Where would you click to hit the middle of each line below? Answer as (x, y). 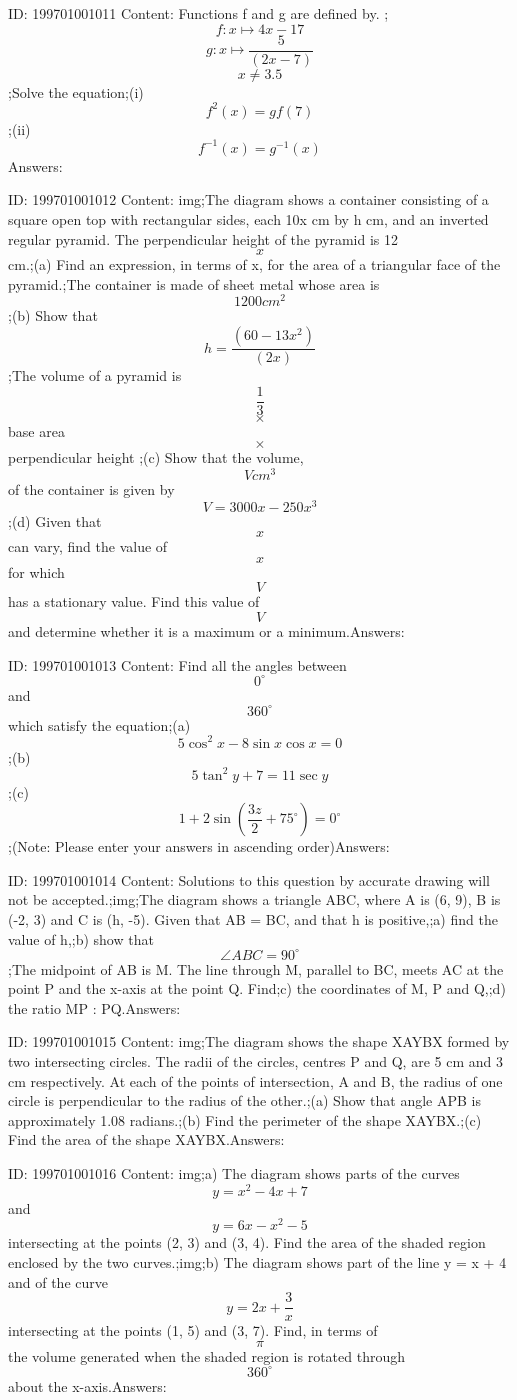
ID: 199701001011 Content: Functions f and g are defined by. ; (198, 13)
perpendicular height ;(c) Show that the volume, (156, 457)
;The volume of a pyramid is (95, 375)
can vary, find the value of (88, 546)
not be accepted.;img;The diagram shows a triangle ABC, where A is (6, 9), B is (254, 899)
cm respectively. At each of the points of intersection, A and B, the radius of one (255, 1080)
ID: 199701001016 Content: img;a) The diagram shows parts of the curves (234, 1173)
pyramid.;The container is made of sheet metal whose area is (194, 283)
